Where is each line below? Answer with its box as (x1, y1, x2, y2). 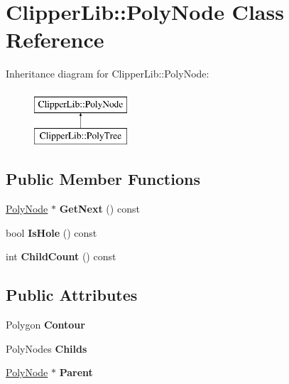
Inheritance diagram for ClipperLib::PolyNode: (6, 66, 209, 81)
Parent (59, 365, 93, 380)
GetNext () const (59, 201, 140, 216)
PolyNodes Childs (6, 341, 87, 356)
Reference (6, 25, 104, 54)
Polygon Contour (6, 317, 85, 332)
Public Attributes (6, 284, 138, 306)
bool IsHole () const (6, 225, 97, 240)
